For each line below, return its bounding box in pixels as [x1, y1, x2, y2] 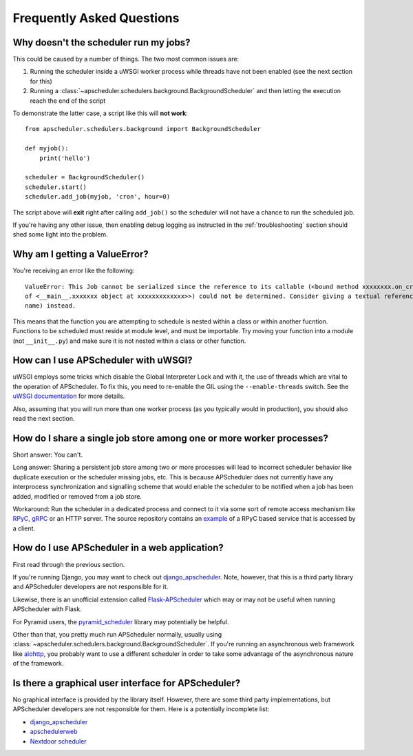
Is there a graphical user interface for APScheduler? [12, 677, 241, 689]
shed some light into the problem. [12, 230, 108, 239]
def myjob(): [25, 145, 69, 152]
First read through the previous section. [12, 560, 125, 568]
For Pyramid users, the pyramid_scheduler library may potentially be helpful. [12, 617, 229, 626]
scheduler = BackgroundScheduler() [25, 173, 145, 181]
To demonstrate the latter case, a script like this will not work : [12, 109, 189, 117]
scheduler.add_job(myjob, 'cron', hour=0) [25, 193, 171, 201]
